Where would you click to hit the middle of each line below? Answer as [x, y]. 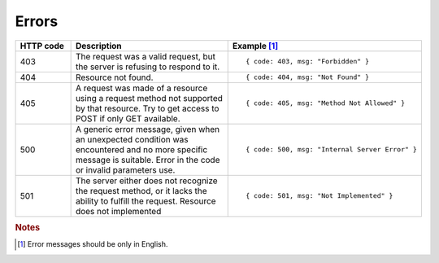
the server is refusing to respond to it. [148, 67]
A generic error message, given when [147, 129]
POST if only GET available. [128, 118]
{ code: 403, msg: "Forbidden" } [307, 61]
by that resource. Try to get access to [147, 108]
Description [98, 46]
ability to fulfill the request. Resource [146, 201]
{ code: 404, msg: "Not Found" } [307, 77]
